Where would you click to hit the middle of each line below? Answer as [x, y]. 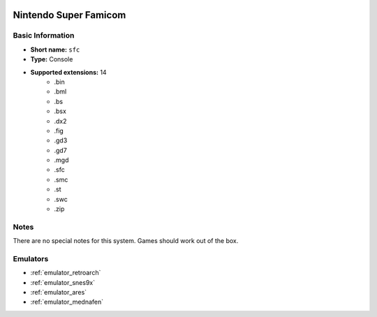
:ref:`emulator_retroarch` [66, 273]
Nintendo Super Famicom [69, 15]
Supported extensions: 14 [69, 72]
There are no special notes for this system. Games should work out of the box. [126, 241]
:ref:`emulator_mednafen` [67, 302]
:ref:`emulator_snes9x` [63, 282]
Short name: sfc [55, 50]
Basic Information [44, 36]
